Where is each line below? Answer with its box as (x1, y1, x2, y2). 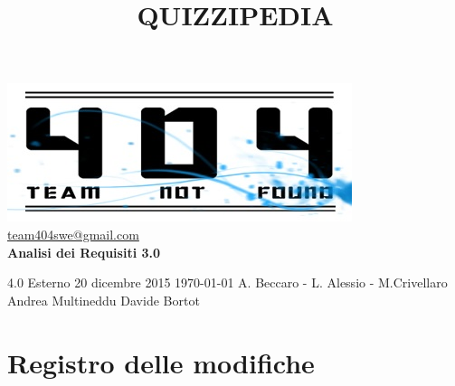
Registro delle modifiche (7, 344, 315, 381)
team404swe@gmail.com (7, 224, 139, 243)
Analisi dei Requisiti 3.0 (7, 242, 161, 261)
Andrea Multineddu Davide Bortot (7, 290, 200, 309)
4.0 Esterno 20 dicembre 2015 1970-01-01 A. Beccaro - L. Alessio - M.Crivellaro (7, 273, 448, 292)
